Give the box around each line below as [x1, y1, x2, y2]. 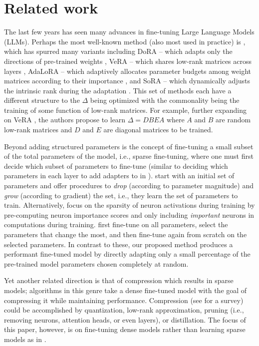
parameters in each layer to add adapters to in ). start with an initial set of [4, 170, 235, 181]
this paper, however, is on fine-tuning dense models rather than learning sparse [4, 324, 246, 335]
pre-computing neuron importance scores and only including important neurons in [4, 209, 255, 220]
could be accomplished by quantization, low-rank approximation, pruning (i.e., [4, 305, 244, 315]
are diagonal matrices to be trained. [103, 124, 213, 135]
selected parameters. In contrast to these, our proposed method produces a [4, 239, 233, 249]
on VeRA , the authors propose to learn [4, 114, 126, 125]
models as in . [4, 334, 46, 344]
